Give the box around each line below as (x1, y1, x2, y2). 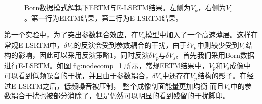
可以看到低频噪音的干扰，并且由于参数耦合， (4, 70, 152, 81)
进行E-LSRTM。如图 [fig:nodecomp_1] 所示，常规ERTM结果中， (4, 60, 209, 70)
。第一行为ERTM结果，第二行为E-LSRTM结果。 (24, 12, 183, 23)
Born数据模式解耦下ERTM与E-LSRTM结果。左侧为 (24, 2, 191, 13)
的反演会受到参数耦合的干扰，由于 (74, 39, 187, 50)
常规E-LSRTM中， (4, 39, 64, 50)
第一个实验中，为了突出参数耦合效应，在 (4, 29, 138, 40)
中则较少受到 (196, 39, 239, 50)
